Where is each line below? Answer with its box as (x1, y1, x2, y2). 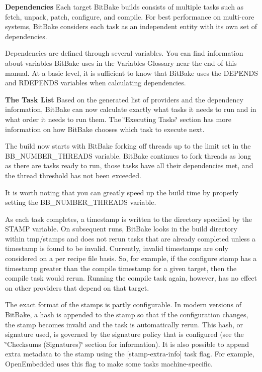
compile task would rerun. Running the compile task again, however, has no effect (5, 273, 257, 283)
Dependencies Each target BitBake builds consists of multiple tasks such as (5, 2, 244, 12)
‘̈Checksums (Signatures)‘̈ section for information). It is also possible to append (5, 338, 249, 349)
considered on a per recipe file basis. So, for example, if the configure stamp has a (5, 253, 257, 264)
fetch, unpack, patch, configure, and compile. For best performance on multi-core (5, 11, 254, 22)
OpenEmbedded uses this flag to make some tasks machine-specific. (5, 358, 213, 368)
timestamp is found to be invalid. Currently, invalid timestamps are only (5, 243, 228, 254)
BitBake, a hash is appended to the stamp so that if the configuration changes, (5, 309, 248, 320)
